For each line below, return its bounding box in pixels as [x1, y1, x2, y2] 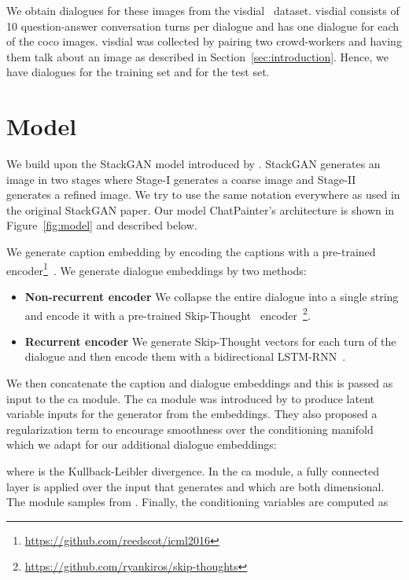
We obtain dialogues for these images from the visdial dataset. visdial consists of [6, 2, 400, 18]
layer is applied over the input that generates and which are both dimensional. [6, 478, 385, 494]
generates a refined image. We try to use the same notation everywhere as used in [6, 186, 400, 203]
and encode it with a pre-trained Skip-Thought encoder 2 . [24, 304, 311, 323]
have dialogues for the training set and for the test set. [6, 64, 270, 80]
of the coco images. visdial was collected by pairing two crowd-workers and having [6, 33, 402, 50]
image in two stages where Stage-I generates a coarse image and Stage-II [6, 171, 356, 187]
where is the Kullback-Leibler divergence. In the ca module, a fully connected [6, 462, 380, 479]
